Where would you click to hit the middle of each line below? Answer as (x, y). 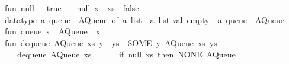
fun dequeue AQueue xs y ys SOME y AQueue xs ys (111, 42)
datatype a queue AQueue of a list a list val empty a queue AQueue (144, 19)
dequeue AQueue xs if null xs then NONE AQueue (126, 54)
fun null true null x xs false (72, 8)
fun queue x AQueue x (53, 31)
